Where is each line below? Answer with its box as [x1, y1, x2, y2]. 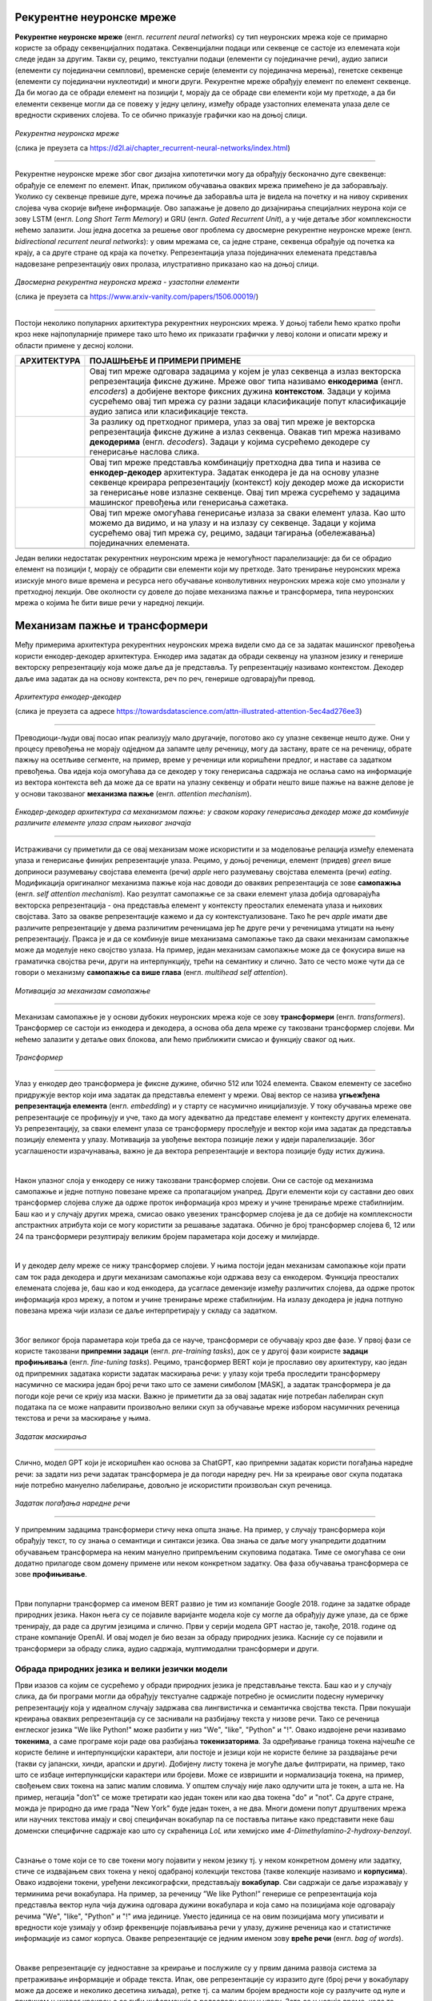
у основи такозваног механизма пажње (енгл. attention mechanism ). [14, 788, 252, 798]
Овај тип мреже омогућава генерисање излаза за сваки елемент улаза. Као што [89, 507, 406, 518]
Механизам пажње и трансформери [14, 619, 208, 632]
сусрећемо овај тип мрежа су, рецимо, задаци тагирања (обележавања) [89, 527, 376, 538]
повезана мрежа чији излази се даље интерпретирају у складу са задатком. [14, 1305, 278, 1315]
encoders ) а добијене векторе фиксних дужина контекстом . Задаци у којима [89, 385, 391, 396]
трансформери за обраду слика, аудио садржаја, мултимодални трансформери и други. [14, 1643, 319, 1653]
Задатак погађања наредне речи [14, 1498, 130, 1508]
